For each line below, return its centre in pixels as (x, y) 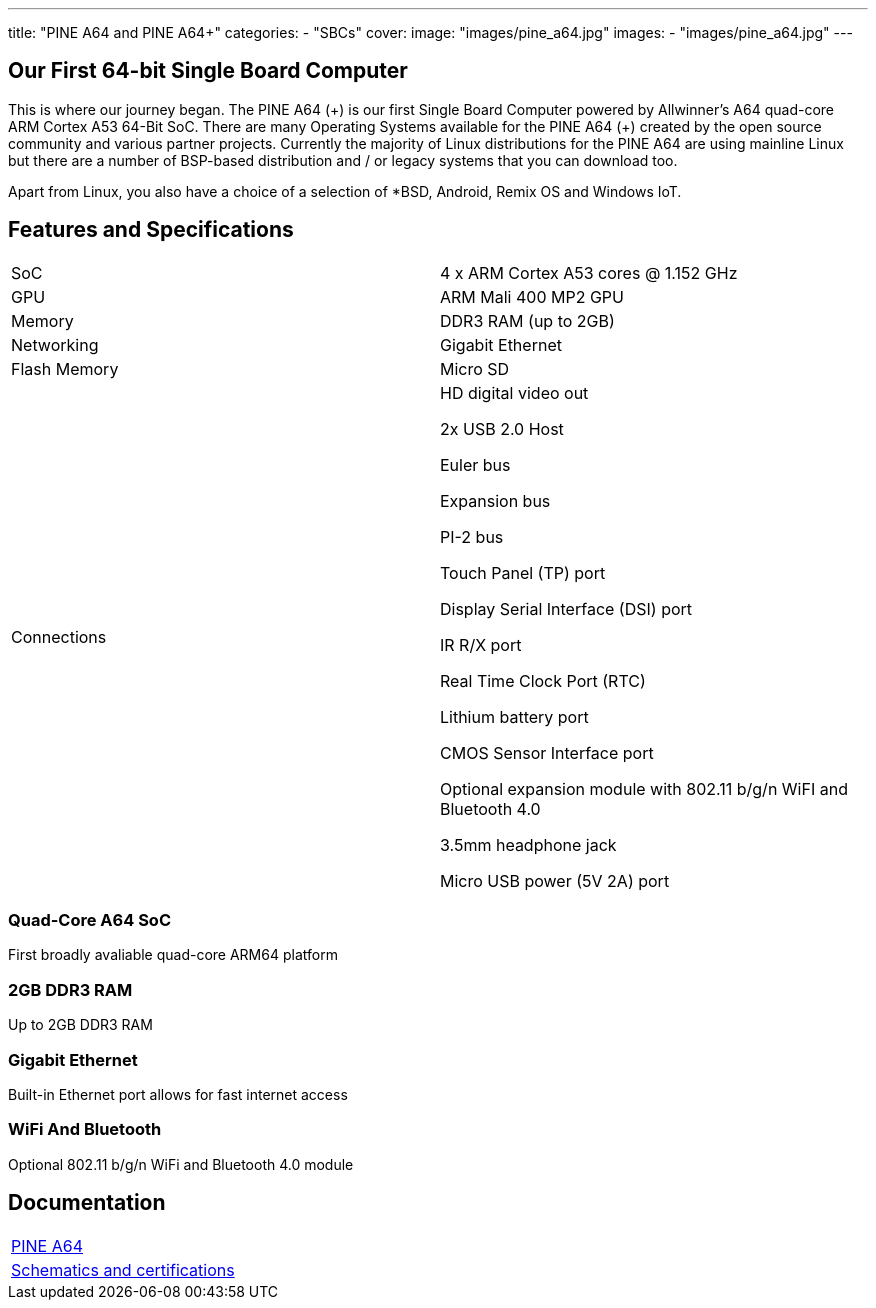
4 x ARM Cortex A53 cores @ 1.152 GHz (589, 272)
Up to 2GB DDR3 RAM (80, 1025)
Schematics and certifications (123, 1269)
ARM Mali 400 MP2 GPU (532, 296)
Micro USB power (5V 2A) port (555, 880)
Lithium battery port (514, 716)
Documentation (87, 1203)
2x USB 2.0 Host (502, 428)
